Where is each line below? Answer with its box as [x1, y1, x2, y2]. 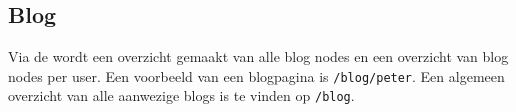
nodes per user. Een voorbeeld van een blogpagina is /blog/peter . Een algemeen [8, 65, 505, 86]
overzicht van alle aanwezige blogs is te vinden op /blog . [8, 85, 355, 106]
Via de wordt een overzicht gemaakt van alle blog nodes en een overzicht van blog [8, 46, 509, 67]
